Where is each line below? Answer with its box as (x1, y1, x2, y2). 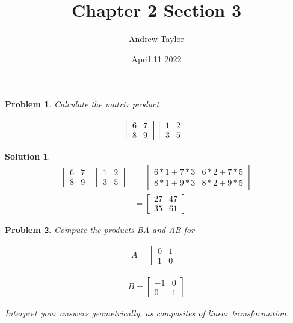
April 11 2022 (131, 52, 182, 65)
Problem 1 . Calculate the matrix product (5, 98, 159, 110)
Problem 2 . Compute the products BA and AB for (5, 223, 194, 235)
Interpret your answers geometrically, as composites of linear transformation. (5, 307, 289, 319)
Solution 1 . (5, 149, 51, 162)
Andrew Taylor (129, 32, 184, 45)
